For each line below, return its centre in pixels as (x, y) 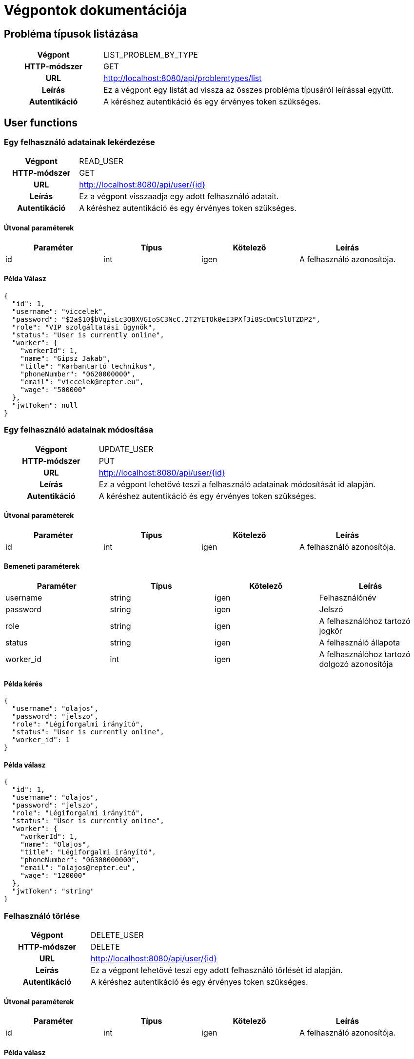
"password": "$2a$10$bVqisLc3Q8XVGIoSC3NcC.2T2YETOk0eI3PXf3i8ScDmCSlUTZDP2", (166, 319)
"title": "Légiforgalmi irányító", (88, 852)
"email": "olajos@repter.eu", (78, 868)
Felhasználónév (348, 598)
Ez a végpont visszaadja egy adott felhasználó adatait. (179, 197)
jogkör (331, 631)
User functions (41, 123)
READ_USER (101, 161)
